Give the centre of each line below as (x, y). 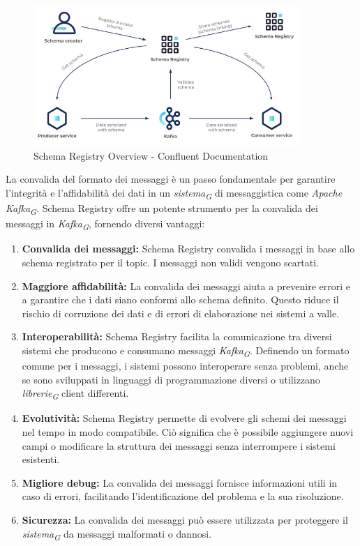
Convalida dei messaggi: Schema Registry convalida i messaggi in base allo (188, 249)
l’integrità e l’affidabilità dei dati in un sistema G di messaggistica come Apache (174, 194)
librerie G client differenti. (75, 394)
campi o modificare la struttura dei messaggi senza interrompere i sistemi (179, 445)
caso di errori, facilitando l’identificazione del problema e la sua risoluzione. (183, 496)
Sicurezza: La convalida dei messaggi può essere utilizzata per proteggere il (185, 520)
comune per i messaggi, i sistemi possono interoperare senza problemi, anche (185, 366)
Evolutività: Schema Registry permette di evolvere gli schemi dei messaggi (184, 418)
